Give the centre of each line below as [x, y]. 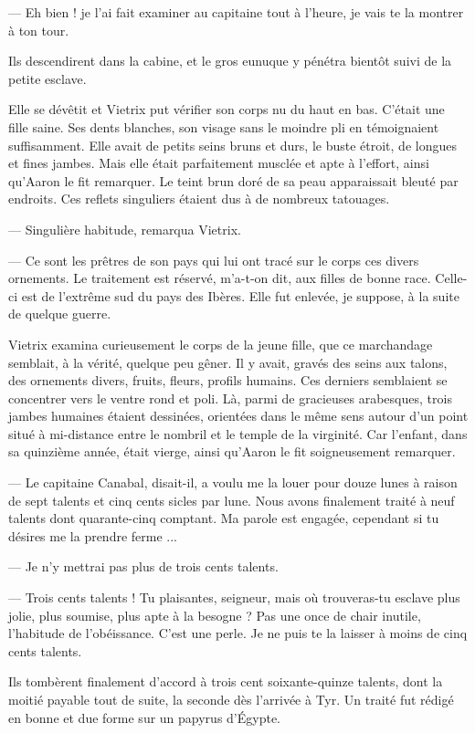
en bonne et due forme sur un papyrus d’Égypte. [145, 717]
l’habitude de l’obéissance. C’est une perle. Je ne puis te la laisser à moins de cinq [238, 633]
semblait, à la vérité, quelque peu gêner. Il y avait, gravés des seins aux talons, [228, 362]
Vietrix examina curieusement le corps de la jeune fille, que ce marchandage [221, 344]
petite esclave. [47, 78]
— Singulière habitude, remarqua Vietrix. [125, 229]
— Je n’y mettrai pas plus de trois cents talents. [143, 566]
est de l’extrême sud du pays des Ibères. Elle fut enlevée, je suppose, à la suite [240, 295]
